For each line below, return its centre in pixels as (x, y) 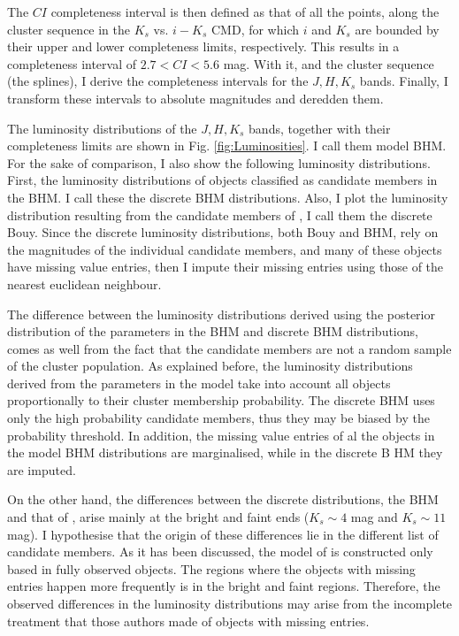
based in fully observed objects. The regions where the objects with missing (211, 568)
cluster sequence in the (69, 29)
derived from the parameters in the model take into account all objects (199, 383)
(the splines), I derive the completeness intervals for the (158, 81)
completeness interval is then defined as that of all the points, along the (245, 11)
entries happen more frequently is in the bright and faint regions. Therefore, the (224, 586)
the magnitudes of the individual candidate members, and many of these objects (225, 249)
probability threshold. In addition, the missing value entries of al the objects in (221, 435)
